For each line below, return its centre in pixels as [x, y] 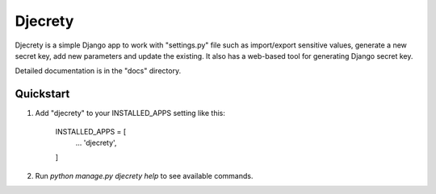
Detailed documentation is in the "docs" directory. [98, 71]
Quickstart [42, 94]
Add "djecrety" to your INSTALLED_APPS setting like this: [130, 114]
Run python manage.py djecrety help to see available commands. [144, 175]
